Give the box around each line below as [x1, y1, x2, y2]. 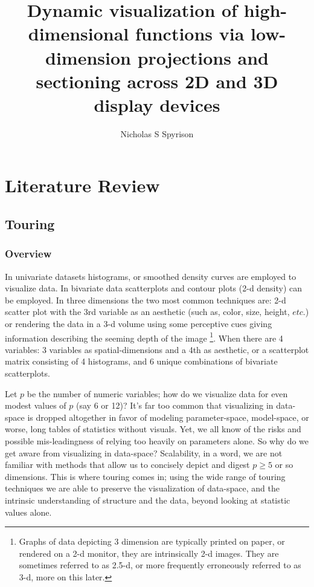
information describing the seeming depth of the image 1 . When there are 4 [5, 329, 283, 344]
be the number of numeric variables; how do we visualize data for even [27, 387, 288, 400]
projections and [137, 45, 269, 70]
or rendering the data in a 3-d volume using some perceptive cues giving [5, 317, 272, 330]
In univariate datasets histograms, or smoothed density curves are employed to [5, 270, 296, 282]
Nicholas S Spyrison [120, 127, 194, 140]
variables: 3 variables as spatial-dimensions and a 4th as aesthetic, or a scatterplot [5, 343, 309, 355]
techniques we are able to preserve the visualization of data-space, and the [5, 482, 280, 495]
